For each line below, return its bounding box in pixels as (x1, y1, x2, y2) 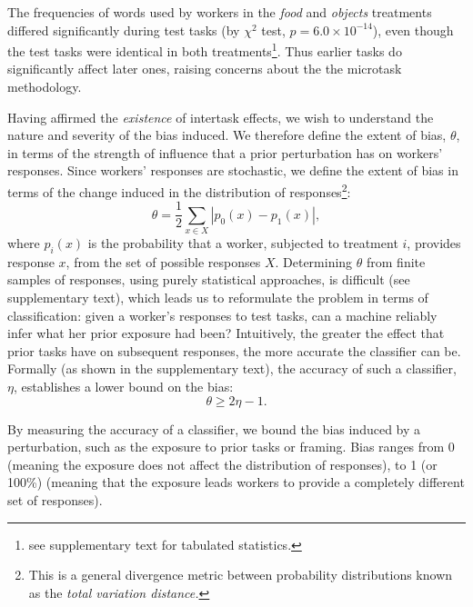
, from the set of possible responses (65, 252, 261, 271)
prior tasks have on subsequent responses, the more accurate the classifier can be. (7, 341, 461, 360)
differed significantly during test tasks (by (7, 20, 240, 39)
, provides (407, 234, 461, 253)
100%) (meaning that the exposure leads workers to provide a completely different (7, 473, 465, 492)
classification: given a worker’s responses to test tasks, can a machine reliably (7, 305, 438, 324)
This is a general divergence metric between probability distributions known (28, 565, 453, 584)
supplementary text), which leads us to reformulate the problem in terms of (7, 288, 428, 307)
